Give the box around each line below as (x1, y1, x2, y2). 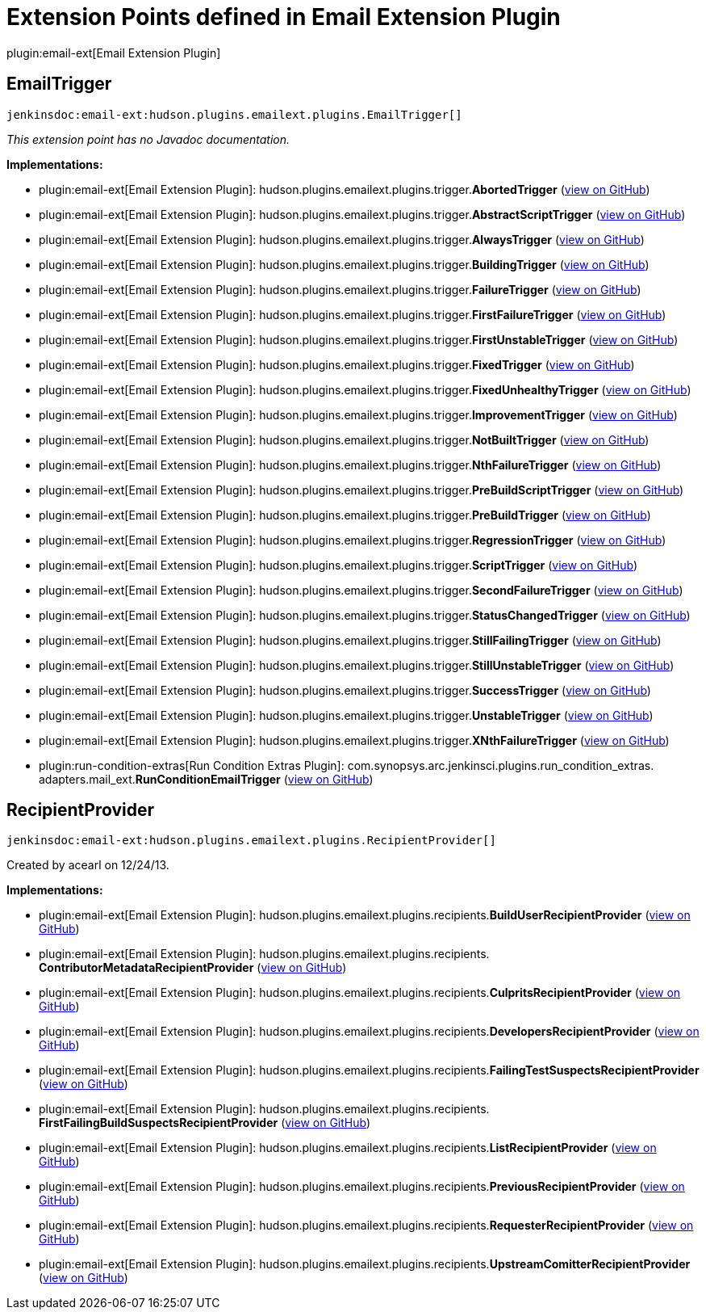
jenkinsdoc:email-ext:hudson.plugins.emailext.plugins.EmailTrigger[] (6, 107, 462, 121)
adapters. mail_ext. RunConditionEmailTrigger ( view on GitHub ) (39, 772, 374, 786)
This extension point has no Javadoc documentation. (6, 132, 290, 146)
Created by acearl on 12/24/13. (6, 858, 169, 872)
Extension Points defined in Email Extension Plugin (6, 3, 561, 31)
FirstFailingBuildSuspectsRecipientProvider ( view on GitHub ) (39, 1116, 371, 1130)
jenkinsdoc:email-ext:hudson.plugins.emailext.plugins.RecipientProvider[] (6, 834, 496, 847)
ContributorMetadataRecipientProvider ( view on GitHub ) (39, 961, 347, 975)
